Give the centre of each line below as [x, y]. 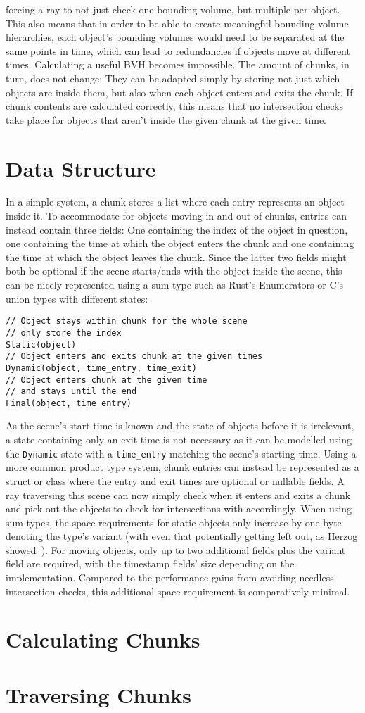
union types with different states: [77, 298]
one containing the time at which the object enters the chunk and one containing [180, 243]
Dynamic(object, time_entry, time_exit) [102, 368]
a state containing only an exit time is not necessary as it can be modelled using [179, 440]
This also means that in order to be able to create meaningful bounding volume [177, 23]
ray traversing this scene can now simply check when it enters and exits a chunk [178, 494]
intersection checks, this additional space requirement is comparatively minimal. [178, 591]
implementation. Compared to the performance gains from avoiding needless [170, 578]
